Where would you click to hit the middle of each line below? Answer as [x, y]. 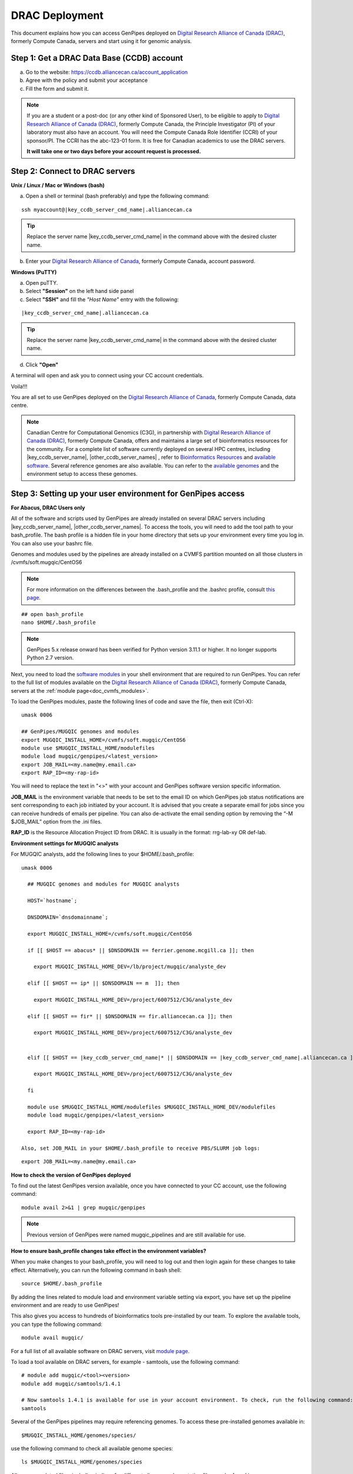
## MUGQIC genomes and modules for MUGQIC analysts [103, 884]
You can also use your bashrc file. [52, 543]
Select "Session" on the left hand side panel [80, 291]
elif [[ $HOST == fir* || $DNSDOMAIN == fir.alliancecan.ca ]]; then [130, 1016]
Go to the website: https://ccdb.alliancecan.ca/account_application [107, 72]
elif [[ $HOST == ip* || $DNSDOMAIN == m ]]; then [103, 983]
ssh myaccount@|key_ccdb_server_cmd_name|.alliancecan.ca [107, 210]
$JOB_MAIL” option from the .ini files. [56, 822]
